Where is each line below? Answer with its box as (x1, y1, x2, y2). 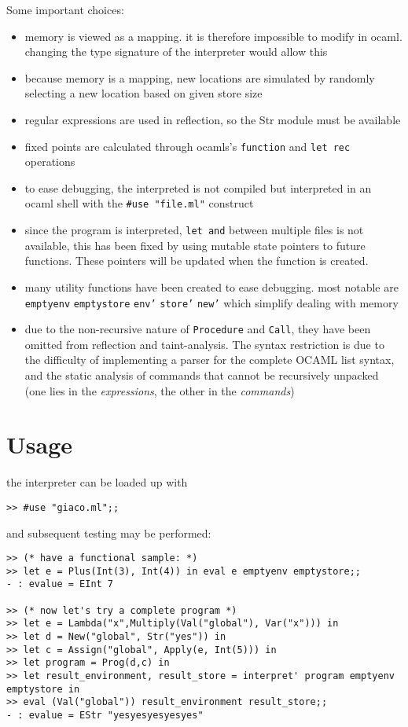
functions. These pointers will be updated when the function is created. (24, 252, 369, 269)
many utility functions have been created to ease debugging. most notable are (24, 278, 399, 295)
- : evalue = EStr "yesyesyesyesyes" (6, 710, 204, 721)
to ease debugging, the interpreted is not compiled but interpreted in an (24, 179, 372, 196)
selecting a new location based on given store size (24, 85, 263, 101)
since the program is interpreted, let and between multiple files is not (24, 222, 364, 238)
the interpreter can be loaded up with (6, 474, 188, 490)
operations (24, 153, 75, 170)
